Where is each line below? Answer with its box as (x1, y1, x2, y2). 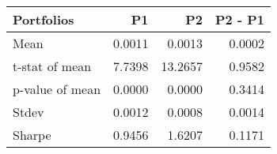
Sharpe (13, 126, 51, 144)
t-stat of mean (13, 57, 92, 75)
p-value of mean (13, 80, 101, 98)
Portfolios (13, 10, 74, 28)
